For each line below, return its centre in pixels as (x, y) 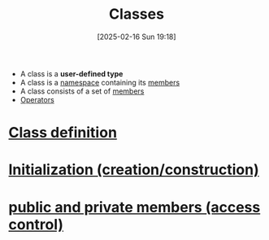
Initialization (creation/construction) (134, 170)
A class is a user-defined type (72, 73)
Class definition (63, 133)
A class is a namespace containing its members (100, 82)
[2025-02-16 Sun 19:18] (137, 37)
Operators (37, 99)
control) (36, 224)
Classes (137, 14)
